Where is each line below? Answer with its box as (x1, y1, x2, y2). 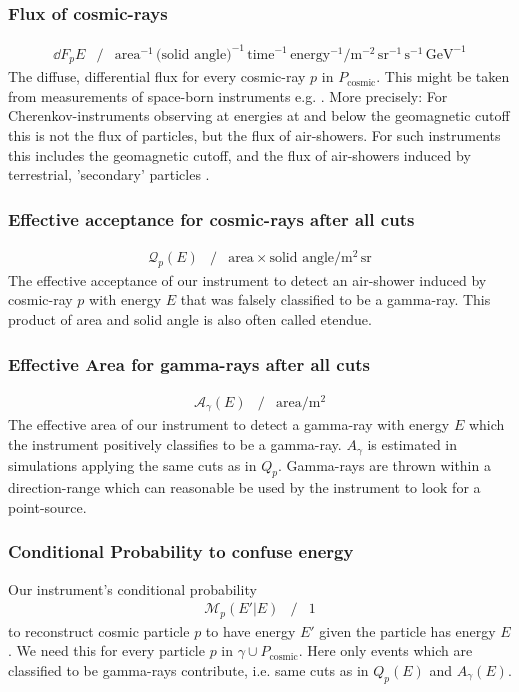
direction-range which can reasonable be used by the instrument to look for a (8, 477, 481, 498)
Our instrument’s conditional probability (8, 578, 257, 599)
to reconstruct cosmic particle (8, 620, 190, 641)
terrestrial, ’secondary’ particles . (8, 164, 210, 185)
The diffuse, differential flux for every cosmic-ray (8, 66, 306, 87)
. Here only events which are (298, 640, 473, 661)
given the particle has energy (319, 620, 496, 641)
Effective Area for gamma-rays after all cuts (8, 351, 370, 376)
